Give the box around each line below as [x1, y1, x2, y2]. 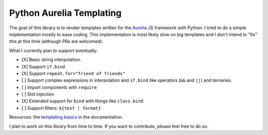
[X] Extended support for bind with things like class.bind [21, 98, 144, 104]
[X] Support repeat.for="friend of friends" [21, 70, 126, 76]
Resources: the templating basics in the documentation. [9, 114, 124, 120]
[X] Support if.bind [21, 63, 66, 69]
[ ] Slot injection [21, 91, 54, 97]
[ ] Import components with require [21, 84, 97, 90]
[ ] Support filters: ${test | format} [21, 105, 101, 111]
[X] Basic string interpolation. [21, 57, 81, 63]
